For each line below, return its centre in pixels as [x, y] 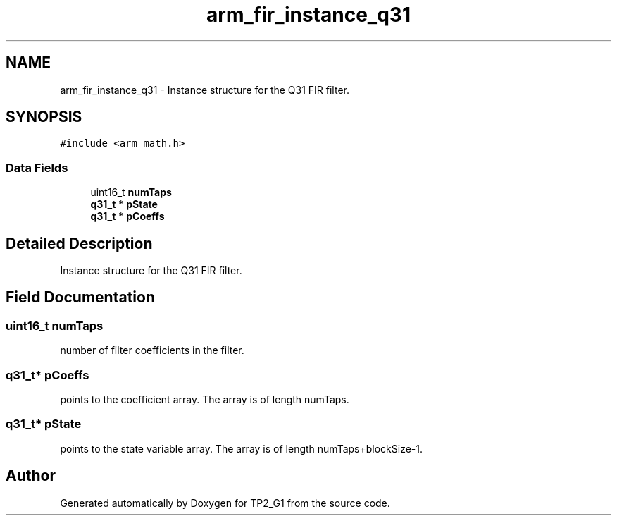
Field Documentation [80, 298]
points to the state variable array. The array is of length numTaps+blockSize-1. [242, 448]
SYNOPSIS [44, 117]
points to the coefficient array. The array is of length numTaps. [205, 399]
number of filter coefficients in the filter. [152, 350]
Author [31, 476]
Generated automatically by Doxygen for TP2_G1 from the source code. [225, 503]
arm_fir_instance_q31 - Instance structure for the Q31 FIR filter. [205, 90]
